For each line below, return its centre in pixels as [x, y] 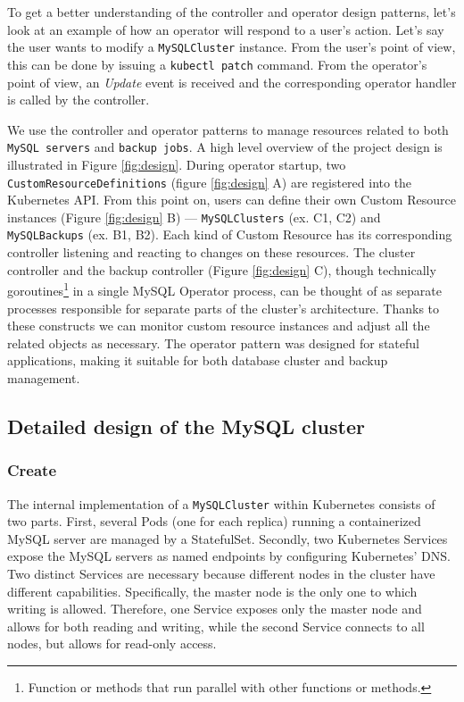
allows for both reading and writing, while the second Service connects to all [216, 626]
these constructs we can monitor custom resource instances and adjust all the [219, 326]
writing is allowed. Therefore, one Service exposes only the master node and [215, 609]
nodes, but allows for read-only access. [112, 643]
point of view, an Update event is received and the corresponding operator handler [232, 82]
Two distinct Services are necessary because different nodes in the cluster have [221, 573]
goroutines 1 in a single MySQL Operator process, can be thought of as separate [224, 289]
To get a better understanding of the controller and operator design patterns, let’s [232, 12]
